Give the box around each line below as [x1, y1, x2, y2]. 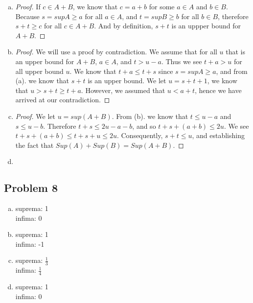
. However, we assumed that [81, 85, 165, 95]
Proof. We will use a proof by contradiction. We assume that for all [15, 47, 217, 57]
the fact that [15, 140, 54, 150]
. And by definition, [94, 21, 153, 31]
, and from [216, 66, 248, 76]
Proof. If [15, 1, 41, 11]
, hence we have [195, 85, 242, 95]
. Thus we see [161, 56, 202, 66]
